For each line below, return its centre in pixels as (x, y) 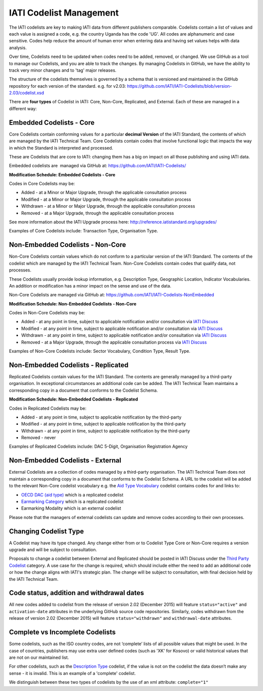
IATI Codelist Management (64, 13)
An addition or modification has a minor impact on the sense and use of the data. (90, 286)
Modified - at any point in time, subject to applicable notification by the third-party (103, 424)
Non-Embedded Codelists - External (65, 461)
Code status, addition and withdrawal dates (76, 593)
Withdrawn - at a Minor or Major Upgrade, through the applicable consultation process (108, 206)
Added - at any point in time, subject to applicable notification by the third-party (101, 417)
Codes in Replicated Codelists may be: (48, 408)
